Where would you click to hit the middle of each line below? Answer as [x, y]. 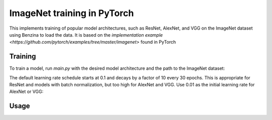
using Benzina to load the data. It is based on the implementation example [86, 35]
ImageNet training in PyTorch [72, 13]
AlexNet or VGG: [26, 92]
